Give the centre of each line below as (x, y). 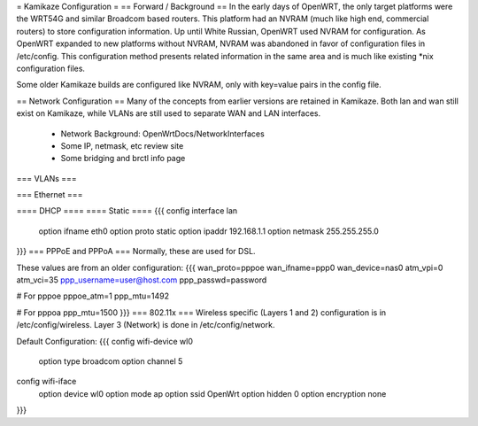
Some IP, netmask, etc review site (122, 145)
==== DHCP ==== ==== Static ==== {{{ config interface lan (127, 211)
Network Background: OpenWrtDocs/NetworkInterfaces (162, 134)
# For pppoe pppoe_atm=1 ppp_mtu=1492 (93, 296)
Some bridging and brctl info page (123, 159)
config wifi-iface (46, 382)
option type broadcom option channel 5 (111, 361)
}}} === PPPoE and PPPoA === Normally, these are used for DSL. (136, 252)
